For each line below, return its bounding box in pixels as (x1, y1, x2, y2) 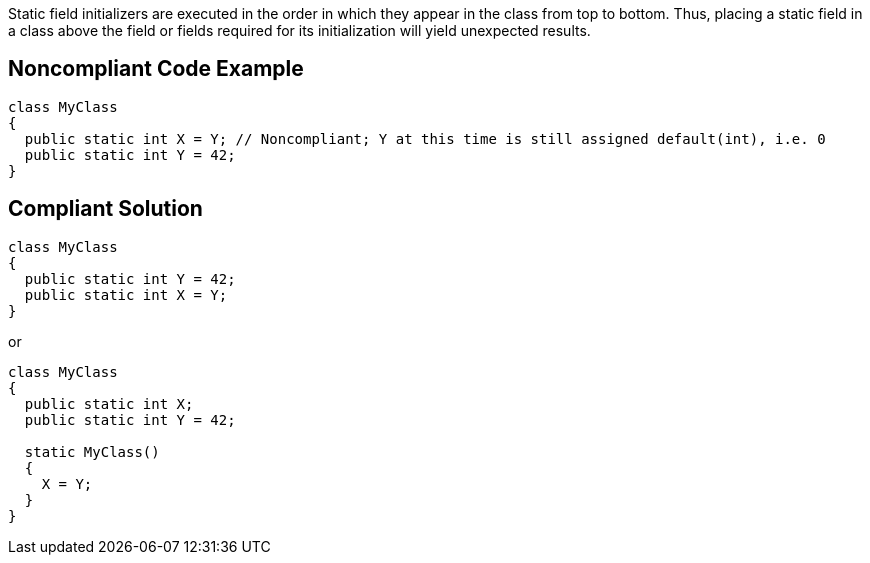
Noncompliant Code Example (8, 56, 304, 82)
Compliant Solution (8, 196, 203, 222)
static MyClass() (24, 443, 160, 460)
